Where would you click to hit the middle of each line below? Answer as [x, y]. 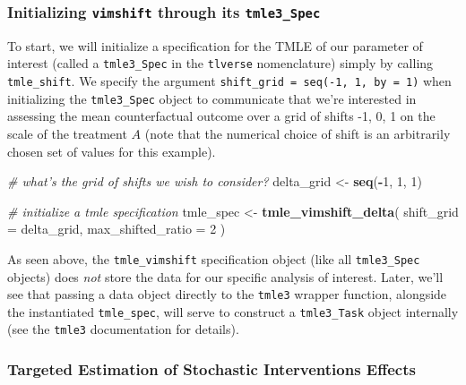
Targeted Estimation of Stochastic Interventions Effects [211, 369]
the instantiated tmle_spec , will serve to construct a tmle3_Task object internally [233, 311]
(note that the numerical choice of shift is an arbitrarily [298, 133]
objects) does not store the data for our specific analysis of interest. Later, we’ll [225, 276]
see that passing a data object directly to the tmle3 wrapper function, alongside [227, 294]
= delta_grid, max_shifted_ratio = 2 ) [116, 229]
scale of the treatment [67, 133]
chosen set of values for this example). [112, 151]
